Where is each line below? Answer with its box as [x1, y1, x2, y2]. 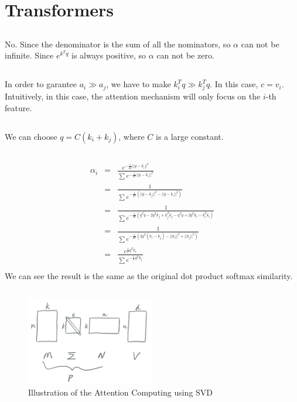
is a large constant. [155, 130, 224, 142]
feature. [5, 101, 32, 114]
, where [118, 130, 145, 142]
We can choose [5, 130, 57, 142]
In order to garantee [5, 78, 77, 90]
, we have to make [106, 78, 171, 90]
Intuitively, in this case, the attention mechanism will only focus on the [5, 90, 261, 102]
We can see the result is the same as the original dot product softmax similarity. [5, 270, 293, 282]
